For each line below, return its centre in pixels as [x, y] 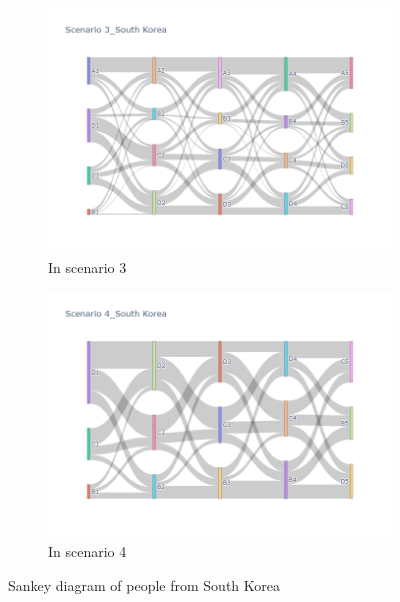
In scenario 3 [87, 267]
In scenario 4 [87, 551]
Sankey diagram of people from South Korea [144, 584]
